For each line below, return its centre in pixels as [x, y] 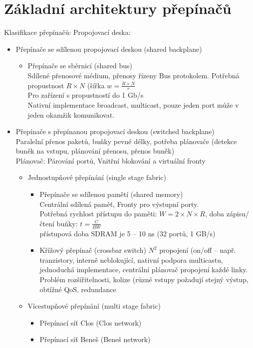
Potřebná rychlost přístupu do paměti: [98, 214]
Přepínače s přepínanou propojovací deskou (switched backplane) [115, 131]
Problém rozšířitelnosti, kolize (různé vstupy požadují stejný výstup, [144, 279]
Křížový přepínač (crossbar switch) [93, 250]
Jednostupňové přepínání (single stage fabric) [97, 177]
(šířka [96, 85]
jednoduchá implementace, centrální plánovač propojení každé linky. [144, 269]
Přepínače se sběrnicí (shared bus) [80, 66]
